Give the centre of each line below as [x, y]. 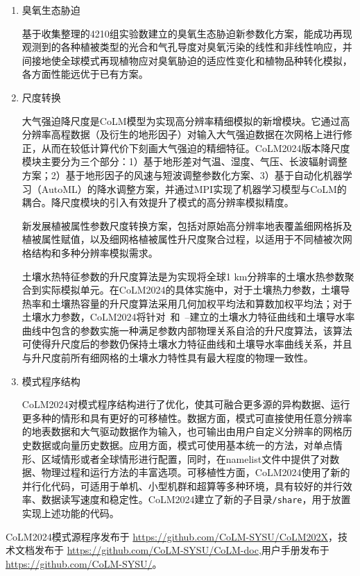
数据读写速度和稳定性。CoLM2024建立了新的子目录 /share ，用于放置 [196, 499]
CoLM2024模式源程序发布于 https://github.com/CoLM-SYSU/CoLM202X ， [172, 536]
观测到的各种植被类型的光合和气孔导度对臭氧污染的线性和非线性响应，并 [187, 47]
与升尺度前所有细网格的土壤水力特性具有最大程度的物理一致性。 [168, 358]
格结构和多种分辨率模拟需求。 [90, 252]
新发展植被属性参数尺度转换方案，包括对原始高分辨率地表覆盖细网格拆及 [187, 225]
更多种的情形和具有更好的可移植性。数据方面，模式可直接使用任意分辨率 [187, 417]
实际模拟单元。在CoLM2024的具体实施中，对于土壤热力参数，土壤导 [196, 290]
